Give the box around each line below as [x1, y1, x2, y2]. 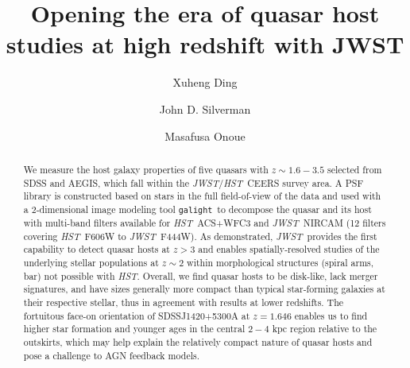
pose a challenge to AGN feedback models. [23, 348, 199, 362]
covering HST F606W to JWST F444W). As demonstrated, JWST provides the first [23, 229, 377, 242]
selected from [327, 162, 382, 176]
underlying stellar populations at [23, 255, 159, 269]
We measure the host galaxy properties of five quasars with [23, 162, 269, 176]
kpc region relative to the [272, 322, 377, 335]
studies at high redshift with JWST [6, 28, 404, 60]
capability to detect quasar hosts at [23, 242, 170, 256]
